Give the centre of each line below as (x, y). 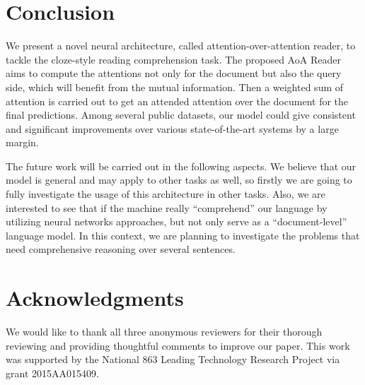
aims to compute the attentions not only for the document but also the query (174, 73)
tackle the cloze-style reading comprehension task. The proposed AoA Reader (173, 59)
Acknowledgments (95, 298)
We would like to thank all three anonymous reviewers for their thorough (164, 332)
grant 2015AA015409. (52, 373)
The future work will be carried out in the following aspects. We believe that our (181, 166)
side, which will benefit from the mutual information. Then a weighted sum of (175, 87)
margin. (22, 142)
